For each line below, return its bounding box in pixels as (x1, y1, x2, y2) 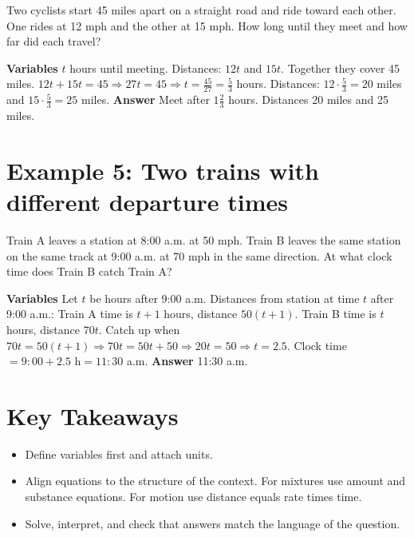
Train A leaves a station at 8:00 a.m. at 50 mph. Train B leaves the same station (6, 231, 401, 248)
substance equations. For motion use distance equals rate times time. (25, 488, 362, 504)
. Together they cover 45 (281, 59, 400, 76)
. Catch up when (98, 320, 180, 337)
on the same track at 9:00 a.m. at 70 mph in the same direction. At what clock (6, 247, 392, 264)
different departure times (6, 185, 288, 217)
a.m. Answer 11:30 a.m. (126, 352, 248, 369)
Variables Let (6, 289, 78, 306)
